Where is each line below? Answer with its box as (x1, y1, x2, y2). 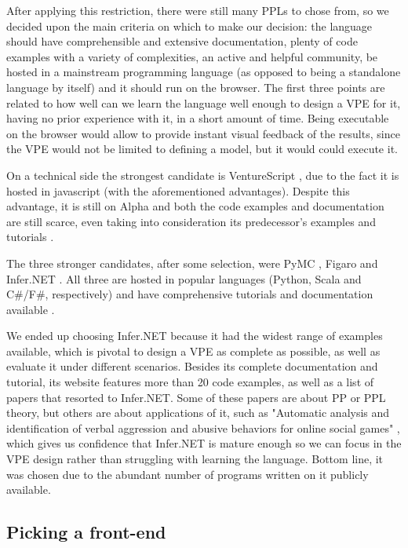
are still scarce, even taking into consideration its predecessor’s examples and (6, 213, 376, 229)
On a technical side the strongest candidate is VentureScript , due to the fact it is (6, 166, 399, 183)
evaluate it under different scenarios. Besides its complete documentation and (6, 358, 378, 374)
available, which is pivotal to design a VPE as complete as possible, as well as (6, 342, 381, 359)
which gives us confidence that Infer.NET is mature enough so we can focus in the (6, 435, 402, 451)
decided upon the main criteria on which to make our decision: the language (6, 17, 373, 34)
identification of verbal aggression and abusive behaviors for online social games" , (6, 419, 400, 436)
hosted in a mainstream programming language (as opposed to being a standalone (6, 64, 401, 80)
